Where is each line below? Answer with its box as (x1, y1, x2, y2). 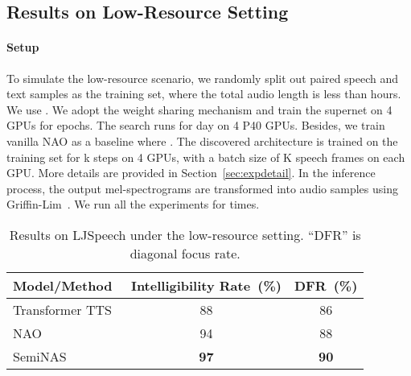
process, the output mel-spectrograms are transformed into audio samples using (6, 180, 398, 196)
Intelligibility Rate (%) (130, 275, 282, 295)
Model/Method (13, 275, 113, 295)
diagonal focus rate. (129, 243, 240, 262)
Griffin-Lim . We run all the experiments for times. (6, 196, 260, 213)
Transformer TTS (13, 300, 112, 319)
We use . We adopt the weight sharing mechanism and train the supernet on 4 (6, 101, 393, 118)
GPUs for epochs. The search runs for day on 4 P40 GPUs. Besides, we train (6, 117, 385, 134)
